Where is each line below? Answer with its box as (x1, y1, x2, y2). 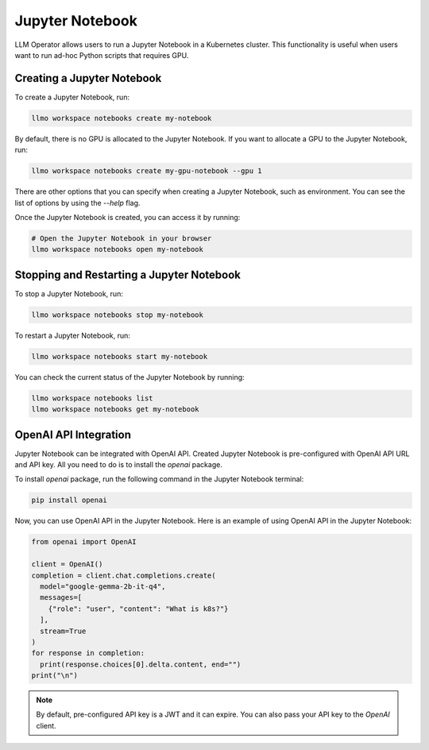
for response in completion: (31, 648, 145, 658)
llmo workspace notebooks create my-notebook (31, 114, 212, 122)
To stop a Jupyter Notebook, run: (14, 288, 123, 298)
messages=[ (40, 593, 83, 602)
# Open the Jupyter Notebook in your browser (31, 234, 212, 242)
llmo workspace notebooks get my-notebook (31, 405, 199, 414)
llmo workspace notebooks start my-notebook (31, 352, 208, 361)
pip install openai (31, 496, 107, 505)
